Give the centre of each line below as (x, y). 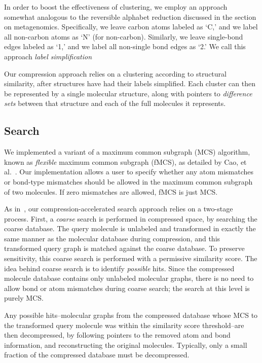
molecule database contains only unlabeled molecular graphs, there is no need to (129, 278)
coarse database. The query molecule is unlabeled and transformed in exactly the (130, 228)
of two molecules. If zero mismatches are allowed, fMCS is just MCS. (111, 191)
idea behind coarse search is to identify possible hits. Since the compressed (119, 268)
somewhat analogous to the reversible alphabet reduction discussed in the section (130, 16)
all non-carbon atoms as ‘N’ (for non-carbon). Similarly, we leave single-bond (124, 36)
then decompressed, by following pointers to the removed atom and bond (117, 335)
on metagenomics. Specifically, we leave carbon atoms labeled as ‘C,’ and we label (131, 27)
